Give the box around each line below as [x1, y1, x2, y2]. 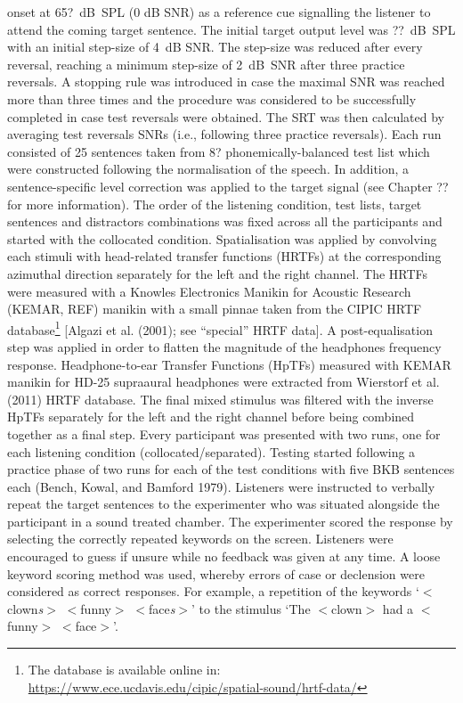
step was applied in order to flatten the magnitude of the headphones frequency [7, 337, 442, 356]
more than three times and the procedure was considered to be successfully [7, 89, 417, 108]
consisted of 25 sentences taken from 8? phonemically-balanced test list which [7, 142, 430, 160]
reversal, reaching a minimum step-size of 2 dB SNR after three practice [7, 54, 405, 73]
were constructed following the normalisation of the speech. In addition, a [7, 159, 410, 178]
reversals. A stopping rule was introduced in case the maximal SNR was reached [7, 72, 445, 91]
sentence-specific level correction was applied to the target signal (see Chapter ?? [7, 176, 449, 195]
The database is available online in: [28, 660, 221, 679]
